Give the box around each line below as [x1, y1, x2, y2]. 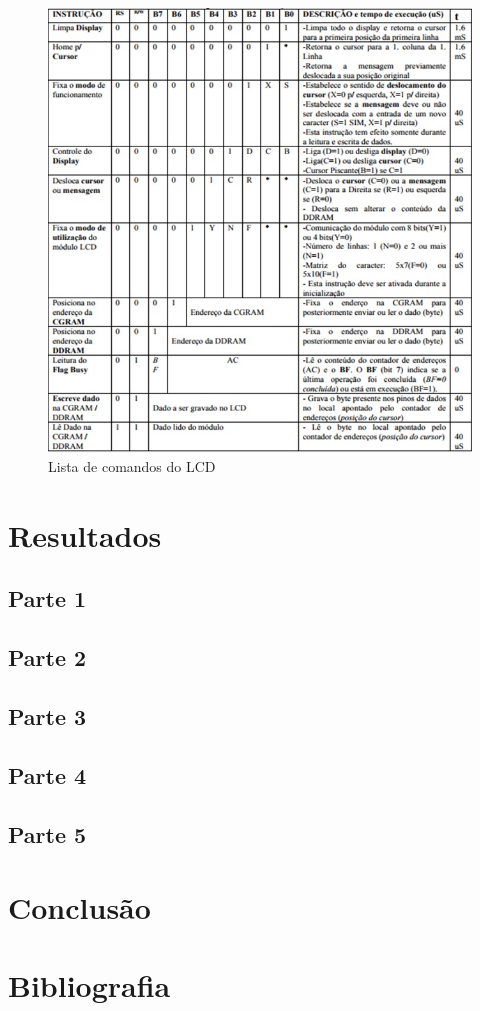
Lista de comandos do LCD [48, 456, 216, 477]
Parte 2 [8, 642, 87, 673]
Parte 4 [8, 759, 87, 790]
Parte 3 [8, 700, 87, 731]
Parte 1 [8, 583, 87, 614]
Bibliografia [8, 965, 171, 1006]
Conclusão [8, 887, 151, 928]
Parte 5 [8, 818, 87, 849]
